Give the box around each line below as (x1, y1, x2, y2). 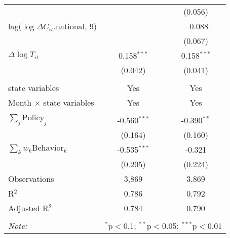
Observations (8, 173, 54, 184)
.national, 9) (53, 20, 97, 32)
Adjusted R (8, 202, 49, 214)
